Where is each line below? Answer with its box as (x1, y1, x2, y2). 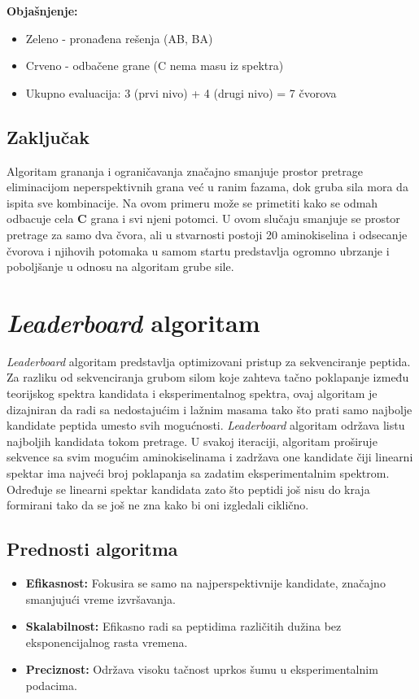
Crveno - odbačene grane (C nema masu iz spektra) (25, 57, 284, 74)
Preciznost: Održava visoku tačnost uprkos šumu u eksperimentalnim (25, 661, 378, 678)
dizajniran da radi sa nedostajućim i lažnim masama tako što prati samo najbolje (7, 400, 412, 417)
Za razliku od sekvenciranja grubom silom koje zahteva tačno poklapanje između (7, 369, 409, 386)
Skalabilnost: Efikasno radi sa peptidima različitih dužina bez (25, 618, 342, 635)
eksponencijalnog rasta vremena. (25, 633, 188, 650)
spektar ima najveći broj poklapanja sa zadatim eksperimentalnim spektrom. (7, 465, 390, 482)
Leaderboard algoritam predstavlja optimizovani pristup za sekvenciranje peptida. (7, 352, 411, 369)
